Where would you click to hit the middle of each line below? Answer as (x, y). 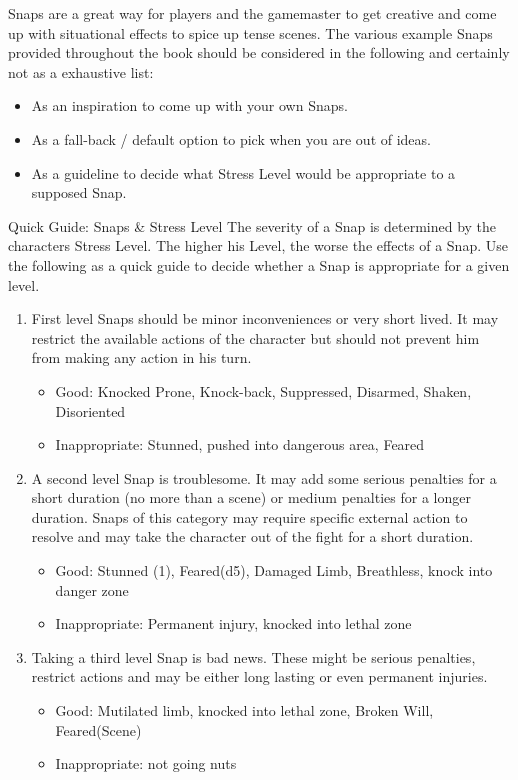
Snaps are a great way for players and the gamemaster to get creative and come (252, 13)
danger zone (92, 589)
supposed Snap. (79, 192)
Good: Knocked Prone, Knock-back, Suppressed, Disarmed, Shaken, (263, 390)
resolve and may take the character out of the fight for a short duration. (252, 536)
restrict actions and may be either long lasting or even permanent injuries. (259, 676)
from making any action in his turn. (141, 357)
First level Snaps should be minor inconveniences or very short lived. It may (265, 318)
